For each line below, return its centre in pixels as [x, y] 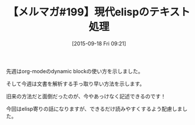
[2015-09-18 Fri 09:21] [99, 43]
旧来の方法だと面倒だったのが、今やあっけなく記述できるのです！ [86, 96]
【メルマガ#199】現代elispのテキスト [99, 12]
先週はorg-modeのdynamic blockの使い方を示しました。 [75, 71]
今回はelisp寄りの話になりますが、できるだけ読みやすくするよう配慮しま [94, 108]
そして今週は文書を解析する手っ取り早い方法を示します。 [76, 84]
